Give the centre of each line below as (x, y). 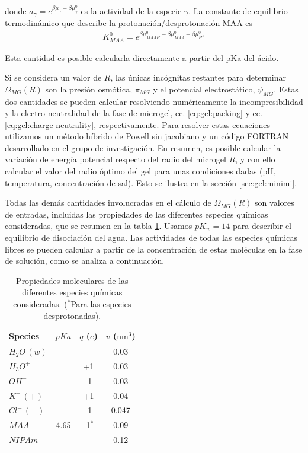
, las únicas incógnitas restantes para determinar (198, 77)
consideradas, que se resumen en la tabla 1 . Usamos (99, 226)
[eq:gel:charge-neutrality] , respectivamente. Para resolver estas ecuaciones (137, 124)
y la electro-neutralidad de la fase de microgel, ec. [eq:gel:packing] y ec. (134, 113)
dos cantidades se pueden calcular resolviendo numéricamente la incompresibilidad (154, 101)
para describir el (262, 226)
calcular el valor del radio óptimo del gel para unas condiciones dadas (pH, (140, 171)
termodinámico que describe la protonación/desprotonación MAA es (129, 23)
